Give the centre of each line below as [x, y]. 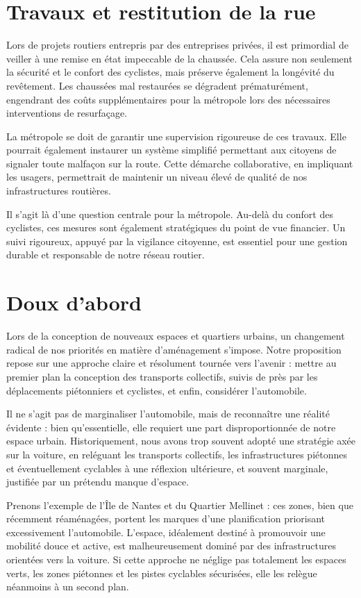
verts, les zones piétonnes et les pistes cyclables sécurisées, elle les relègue [162, 573]
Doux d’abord [74, 302]
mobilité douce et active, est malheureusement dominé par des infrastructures [171, 546]
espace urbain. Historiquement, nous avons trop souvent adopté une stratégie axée [181, 441]
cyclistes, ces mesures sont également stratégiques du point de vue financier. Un [176, 227]
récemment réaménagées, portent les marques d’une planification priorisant [166, 518]
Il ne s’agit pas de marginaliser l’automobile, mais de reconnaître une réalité [168, 414]
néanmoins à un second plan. [68, 587]
